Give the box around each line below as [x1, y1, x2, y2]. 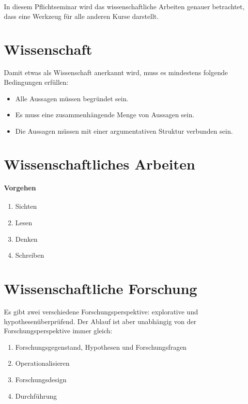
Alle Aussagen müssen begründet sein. [15, 93, 129, 103]
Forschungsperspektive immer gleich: [4, 326, 112, 336]
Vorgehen [4, 183, 36, 193]
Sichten [15, 201, 37, 211]
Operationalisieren [15, 358, 70, 368]
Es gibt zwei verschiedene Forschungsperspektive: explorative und [4, 306, 198, 316]
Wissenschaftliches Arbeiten [4, 154, 195, 174]
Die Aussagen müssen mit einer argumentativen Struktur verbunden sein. [15, 125, 233, 136]
